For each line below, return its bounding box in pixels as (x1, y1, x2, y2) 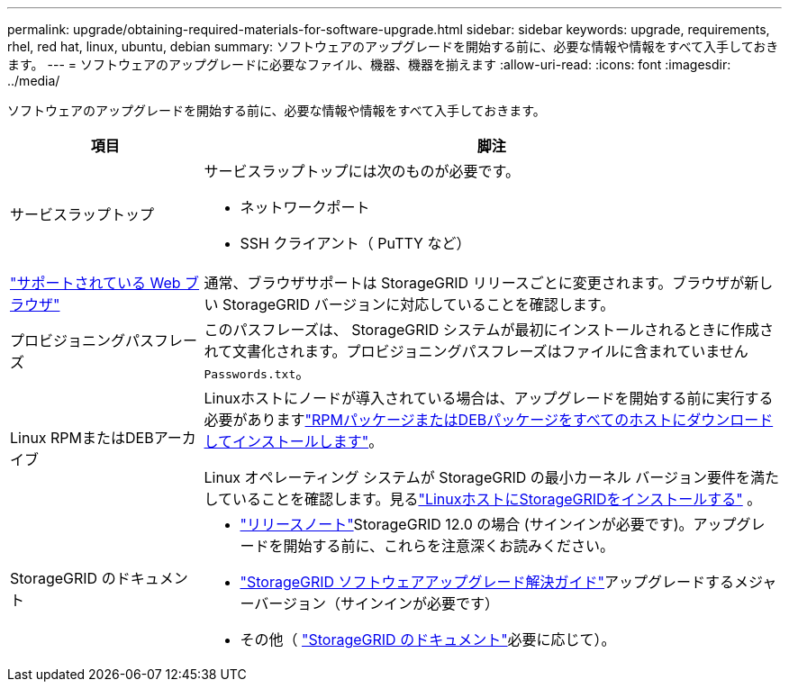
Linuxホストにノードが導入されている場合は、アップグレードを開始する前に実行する (204, 389, 774, 407)
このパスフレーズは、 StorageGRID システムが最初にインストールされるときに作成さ (204, 321, 775, 339)
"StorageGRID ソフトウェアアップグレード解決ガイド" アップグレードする (240, 573, 735, 591)
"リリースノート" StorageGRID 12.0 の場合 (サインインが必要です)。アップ (240, 515, 737, 533)
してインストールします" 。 (204, 432, 384, 450)
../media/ (7, 73, 60, 88)
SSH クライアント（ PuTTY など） (240, 234, 471, 252)
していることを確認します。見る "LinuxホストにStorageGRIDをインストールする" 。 (204, 490, 762, 508)
